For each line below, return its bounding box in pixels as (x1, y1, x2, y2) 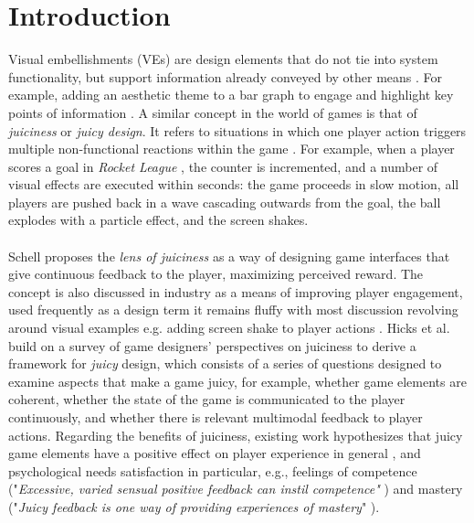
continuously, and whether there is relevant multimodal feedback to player (8, 408, 423, 426)
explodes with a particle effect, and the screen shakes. (8, 210, 309, 229)
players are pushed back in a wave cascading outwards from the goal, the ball (8, 192, 441, 211)
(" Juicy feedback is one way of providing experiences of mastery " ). (8, 496, 380, 516)
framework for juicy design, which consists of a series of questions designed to (8, 354, 442, 373)
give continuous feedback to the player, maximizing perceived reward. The (8, 264, 424, 283)
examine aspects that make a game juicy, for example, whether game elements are (8, 371, 467, 390)
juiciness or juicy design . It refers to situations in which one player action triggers (8, 121, 467, 140)
